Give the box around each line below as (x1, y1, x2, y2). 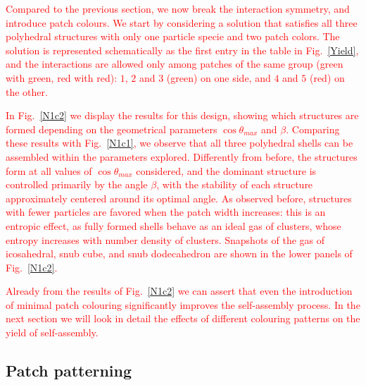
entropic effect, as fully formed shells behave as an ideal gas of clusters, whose (6, 218, 341, 233)
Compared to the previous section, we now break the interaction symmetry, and (6, 1, 350, 16)
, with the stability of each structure (156, 177, 313, 192)
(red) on (309, 70, 345, 85)
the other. (6, 84, 48, 99)
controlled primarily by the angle (6, 177, 148, 192)
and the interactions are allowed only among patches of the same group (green (6, 56, 343, 71)
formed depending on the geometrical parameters (6, 121, 217, 136)
